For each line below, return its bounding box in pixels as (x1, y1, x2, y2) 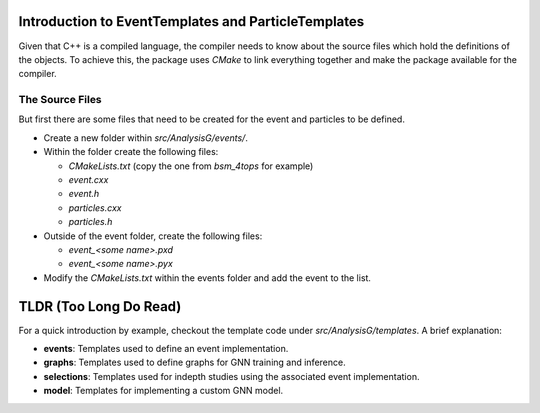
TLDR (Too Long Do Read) (18, 298, 182, 315)
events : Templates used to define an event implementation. (43, 343, 289, 355)
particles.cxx (68, 201, 122, 214)
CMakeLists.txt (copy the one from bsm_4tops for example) (68, 160, 314, 172)
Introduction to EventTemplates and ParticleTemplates (18, 13, 365, 30)
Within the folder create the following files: (43, 146, 219, 158)
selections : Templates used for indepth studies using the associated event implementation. (43, 370, 420, 382)
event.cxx (68, 174, 109, 185)
